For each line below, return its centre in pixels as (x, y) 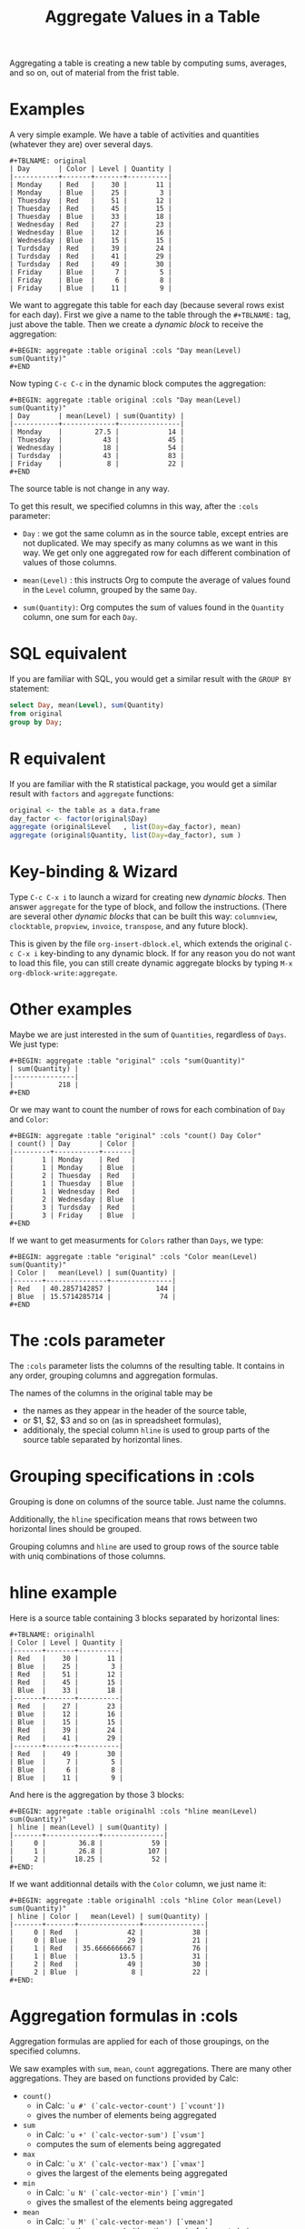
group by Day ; (36, 722)
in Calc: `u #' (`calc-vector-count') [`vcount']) (130, 2105)
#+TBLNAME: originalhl (52, 1634)
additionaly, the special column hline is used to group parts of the (146, 1430)
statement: (30, 689)
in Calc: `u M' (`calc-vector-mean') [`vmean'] (124, 2221)
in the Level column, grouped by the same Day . (110, 590)
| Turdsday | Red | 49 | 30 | (91, 265)
